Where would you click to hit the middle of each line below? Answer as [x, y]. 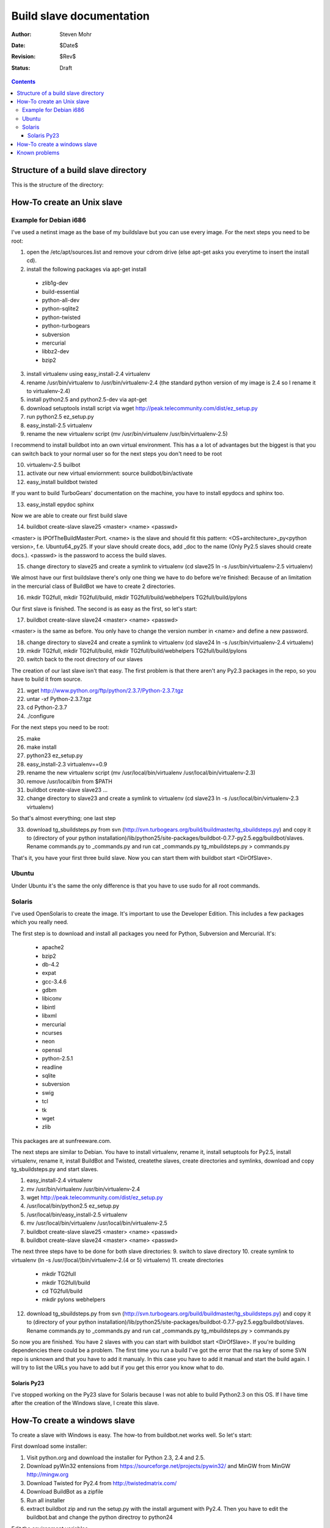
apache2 [53, 947]
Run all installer [46, 1500]
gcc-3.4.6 [54, 982]
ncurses [52, 1033]
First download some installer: [49, 1446]
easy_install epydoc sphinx [60, 504]
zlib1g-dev [55, 283]
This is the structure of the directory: [57, 185]
